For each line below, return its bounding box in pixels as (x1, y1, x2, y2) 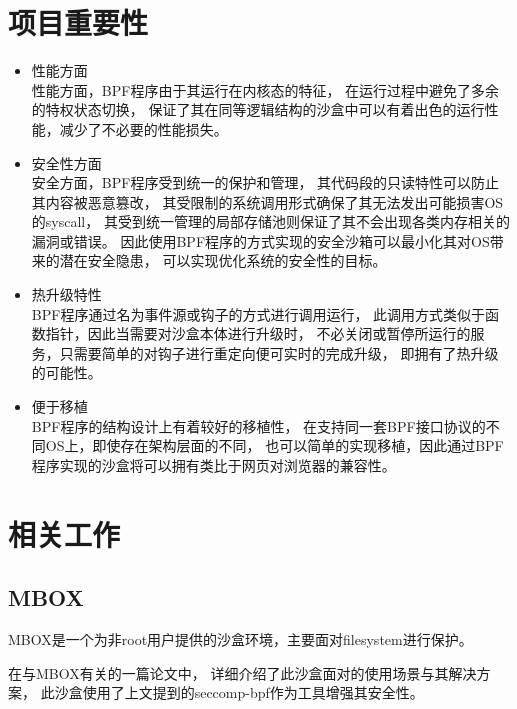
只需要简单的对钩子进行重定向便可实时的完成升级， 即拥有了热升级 (59, 342, 499, 363)
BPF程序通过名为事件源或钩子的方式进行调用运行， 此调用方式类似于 (31, 303, 486, 324)
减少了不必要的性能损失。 (59, 118, 228, 139)
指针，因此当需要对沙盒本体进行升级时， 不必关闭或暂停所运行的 (45, 323, 471, 344)
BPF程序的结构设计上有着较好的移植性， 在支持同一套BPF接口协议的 (31, 415, 486, 436)
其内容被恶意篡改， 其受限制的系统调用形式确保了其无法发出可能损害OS (31, 191, 504, 212)
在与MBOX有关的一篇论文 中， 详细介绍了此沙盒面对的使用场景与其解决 (8, 662, 477, 683)
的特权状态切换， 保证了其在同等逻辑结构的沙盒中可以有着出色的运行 (31, 99, 485, 120)
